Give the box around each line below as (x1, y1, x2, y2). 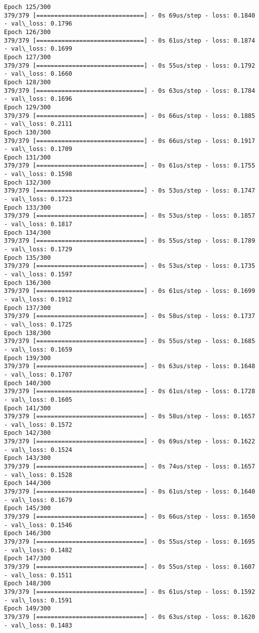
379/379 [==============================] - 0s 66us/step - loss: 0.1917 (4, 137, 255, 144)
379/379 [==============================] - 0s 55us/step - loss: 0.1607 (4, 563, 255, 570)
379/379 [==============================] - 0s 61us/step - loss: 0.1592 (4, 588, 255, 595)
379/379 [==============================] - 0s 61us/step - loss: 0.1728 (4, 388, 255, 395)
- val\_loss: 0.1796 (4, 20, 73, 28)
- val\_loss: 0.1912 (4, 295, 73, 303)
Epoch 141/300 (4, 404, 51, 412)
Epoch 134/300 (4, 229, 51, 236)
